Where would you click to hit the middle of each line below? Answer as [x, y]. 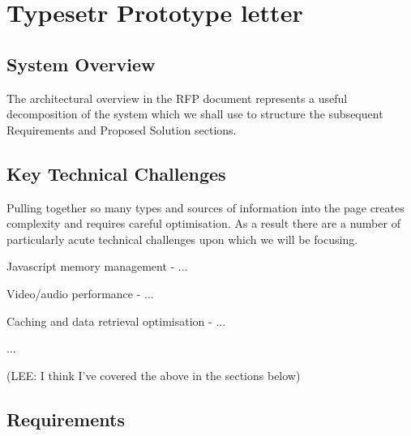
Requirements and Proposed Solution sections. [122, 129]
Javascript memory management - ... [97, 266]
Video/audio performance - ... [80, 293]
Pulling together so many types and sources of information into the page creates [205, 207]
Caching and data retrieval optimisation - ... [116, 321]
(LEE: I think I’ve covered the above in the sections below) [154, 375]
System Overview [81, 64]
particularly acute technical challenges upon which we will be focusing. [182, 239]
